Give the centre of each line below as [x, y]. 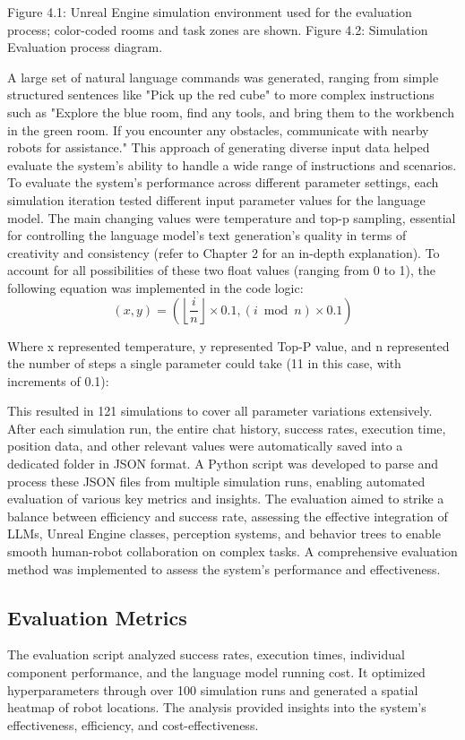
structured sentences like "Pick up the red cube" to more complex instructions [221, 95]
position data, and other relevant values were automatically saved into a [205, 446]
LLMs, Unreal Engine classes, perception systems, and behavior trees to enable [224, 533]
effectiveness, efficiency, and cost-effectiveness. [133, 724]
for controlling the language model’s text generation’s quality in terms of [207, 235]
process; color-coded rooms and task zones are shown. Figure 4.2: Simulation [218, 29]
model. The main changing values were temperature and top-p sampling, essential [232, 217]
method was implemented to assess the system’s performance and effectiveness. [224, 568]
